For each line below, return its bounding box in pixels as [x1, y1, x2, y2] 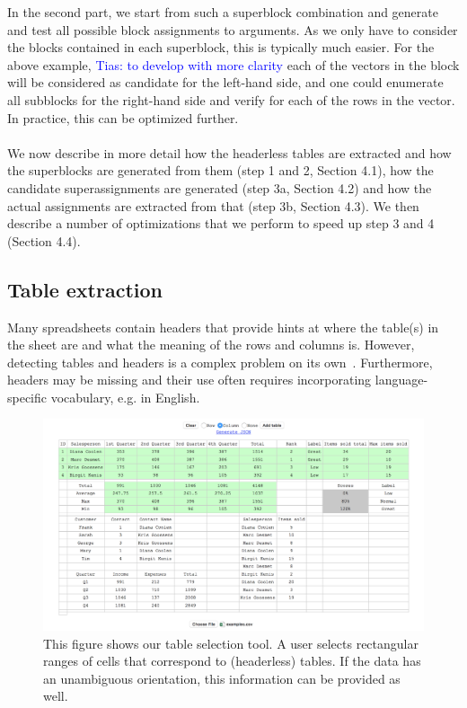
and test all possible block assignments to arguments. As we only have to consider [7, 20, 458, 39]
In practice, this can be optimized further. [7, 108, 239, 127]
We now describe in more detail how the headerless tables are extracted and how [7, 143, 452, 162]
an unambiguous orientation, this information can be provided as [43, 668, 401, 687]
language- [374, 370, 428, 389]
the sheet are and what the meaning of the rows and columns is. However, [7, 335, 415, 354]
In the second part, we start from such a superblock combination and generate [7, 3, 438, 21]
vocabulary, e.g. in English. [50, 387, 200, 406]
